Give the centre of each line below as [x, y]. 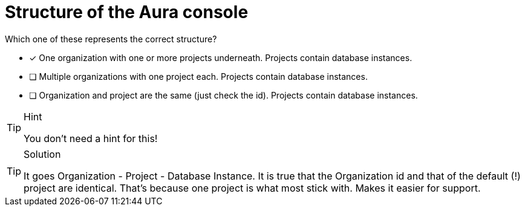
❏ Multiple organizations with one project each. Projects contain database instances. [198, 76]
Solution [42, 154]
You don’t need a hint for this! [91, 138]
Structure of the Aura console [127, 12]
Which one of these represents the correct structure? [111, 39]
